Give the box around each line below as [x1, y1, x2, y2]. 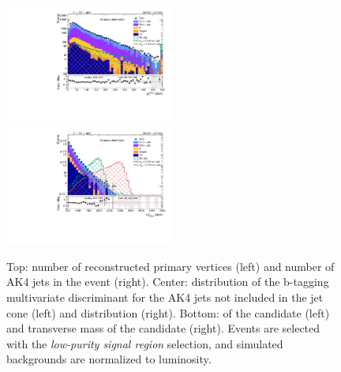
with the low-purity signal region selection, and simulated [6, 335, 283, 351]
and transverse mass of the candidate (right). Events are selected [6, 320, 320, 336]
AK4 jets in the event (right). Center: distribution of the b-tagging [6, 273, 329, 290]
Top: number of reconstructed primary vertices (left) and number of [6, 257, 335, 274]
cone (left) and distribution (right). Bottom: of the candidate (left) [6, 304, 330, 321]
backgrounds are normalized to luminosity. [6, 351, 212, 367]
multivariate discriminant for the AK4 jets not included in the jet [6, 289, 324, 305]
